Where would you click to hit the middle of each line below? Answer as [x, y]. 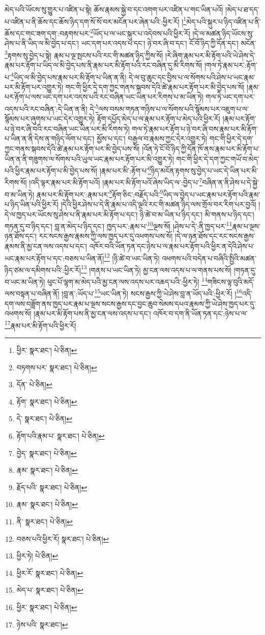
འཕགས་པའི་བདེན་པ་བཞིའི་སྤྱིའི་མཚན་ [209, 258]
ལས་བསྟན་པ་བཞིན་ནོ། [32, 293]
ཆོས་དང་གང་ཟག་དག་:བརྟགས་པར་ [48, 33]
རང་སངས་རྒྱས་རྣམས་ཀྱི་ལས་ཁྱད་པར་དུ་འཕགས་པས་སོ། [106, 236]
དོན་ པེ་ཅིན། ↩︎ [34, 384]
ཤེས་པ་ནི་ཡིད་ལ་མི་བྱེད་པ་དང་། [42, 43]
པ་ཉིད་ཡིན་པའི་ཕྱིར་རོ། [32, 204]
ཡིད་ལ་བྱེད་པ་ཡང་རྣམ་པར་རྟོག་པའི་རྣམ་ [212, 194]
